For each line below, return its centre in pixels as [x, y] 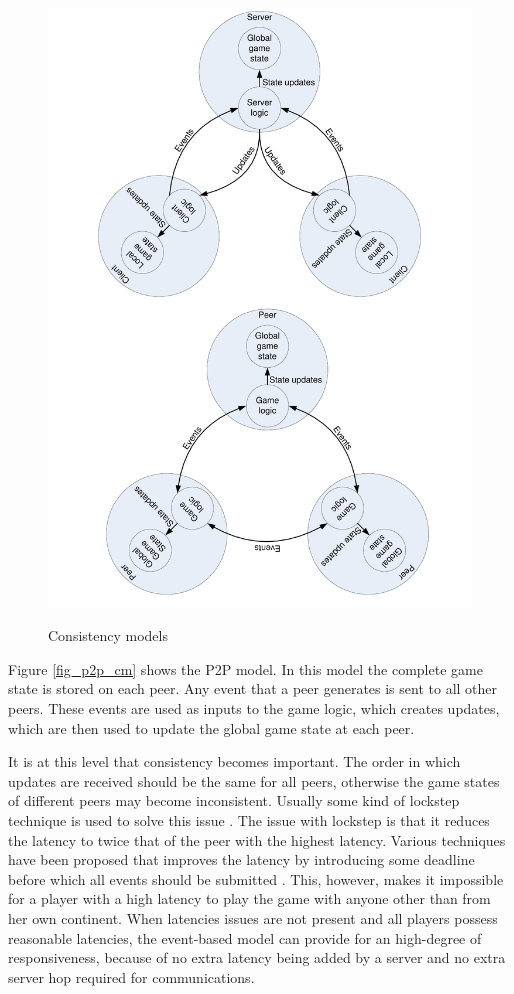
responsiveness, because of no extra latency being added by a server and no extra [257, 957]
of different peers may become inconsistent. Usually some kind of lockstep [234, 800]
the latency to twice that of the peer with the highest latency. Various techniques [257, 839]
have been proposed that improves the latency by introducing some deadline [241, 859]
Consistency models [108, 635]
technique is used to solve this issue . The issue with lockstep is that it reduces [249, 820]
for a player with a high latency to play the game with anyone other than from [249, 898]
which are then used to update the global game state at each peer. [211, 727]
